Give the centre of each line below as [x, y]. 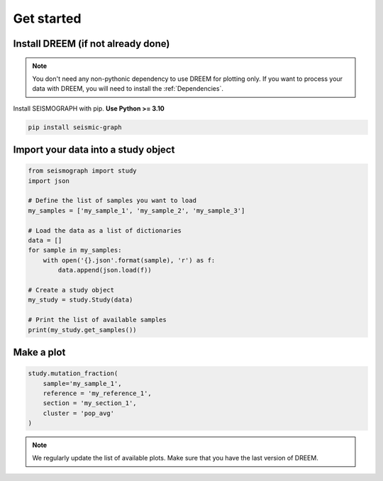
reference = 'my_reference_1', [97, 393]
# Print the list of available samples [97, 320]
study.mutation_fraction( [73, 374]
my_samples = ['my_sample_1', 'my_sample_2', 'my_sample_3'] [137, 210]
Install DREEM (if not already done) [91, 44]
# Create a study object [71, 290]
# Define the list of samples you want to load [112, 201]
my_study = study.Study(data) [81, 300]
